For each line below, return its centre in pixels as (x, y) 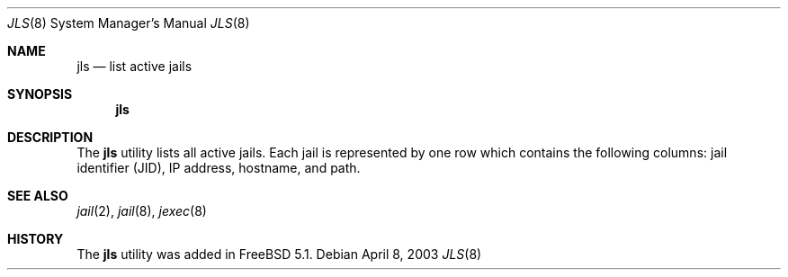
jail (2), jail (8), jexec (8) (142, 211)
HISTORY (36, 239)
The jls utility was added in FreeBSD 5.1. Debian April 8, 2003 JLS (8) (279, 254)
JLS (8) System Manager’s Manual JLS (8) (129, 23)
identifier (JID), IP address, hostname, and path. (219, 168)
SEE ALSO (38, 196)
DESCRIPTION (50, 137)
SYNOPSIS (40, 94)
